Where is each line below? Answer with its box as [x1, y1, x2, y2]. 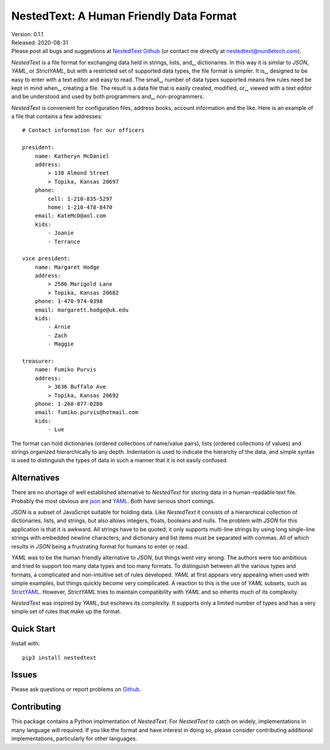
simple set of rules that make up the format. [11, 608, 122, 615]
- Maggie [48, 341, 74, 348]
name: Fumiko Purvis [34, 366, 97, 373]
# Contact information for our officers [22, 127, 145, 134]
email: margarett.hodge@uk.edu [34, 306, 129, 313]
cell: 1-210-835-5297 [48, 195, 113, 202]
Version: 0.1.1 [11, 31, 44, 38]
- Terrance [48, 238, 81, 245]
